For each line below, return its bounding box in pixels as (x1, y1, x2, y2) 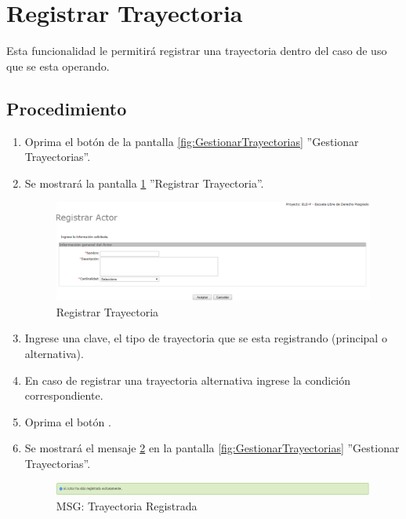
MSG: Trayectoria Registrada (56, 498, 198, 514)
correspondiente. (24, 387, 103, 404)
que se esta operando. (6, 57, 110, 74)
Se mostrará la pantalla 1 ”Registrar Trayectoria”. (24, 174, 264, 191)
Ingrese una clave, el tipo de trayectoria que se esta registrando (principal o (24, 330, 387, 346)
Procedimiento (6, 96, 127, 120)
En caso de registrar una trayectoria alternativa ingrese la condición (24, 371, 351, 388)
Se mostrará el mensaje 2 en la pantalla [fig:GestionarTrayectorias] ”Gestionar (24, 440, 400, 456)
